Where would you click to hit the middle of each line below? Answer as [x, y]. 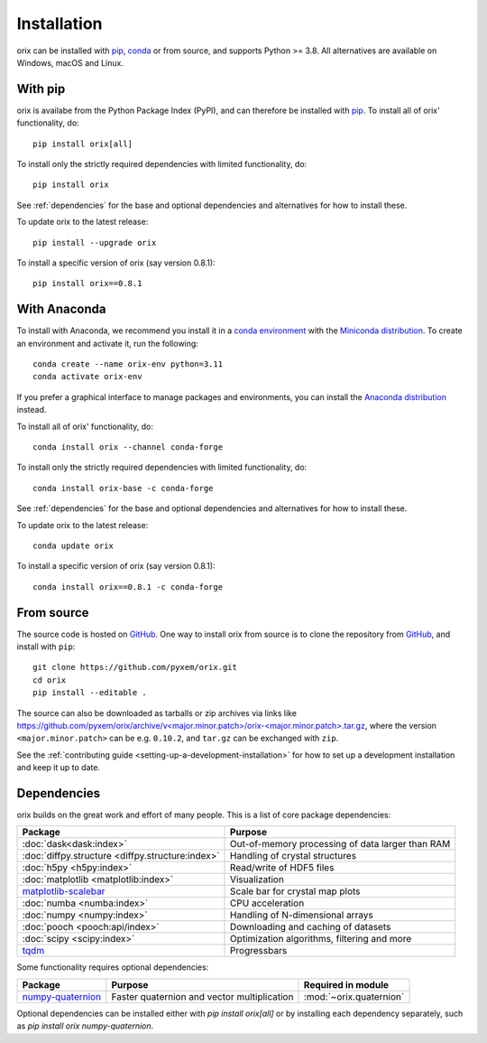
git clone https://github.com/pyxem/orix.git [135, 667]
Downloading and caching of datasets [311, 927]
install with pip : [46, 647]
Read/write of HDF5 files [282, 868]
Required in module [346, 984]
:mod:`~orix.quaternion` [354, 996]
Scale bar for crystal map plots [295, 891]
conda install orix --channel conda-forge [128, 447]
